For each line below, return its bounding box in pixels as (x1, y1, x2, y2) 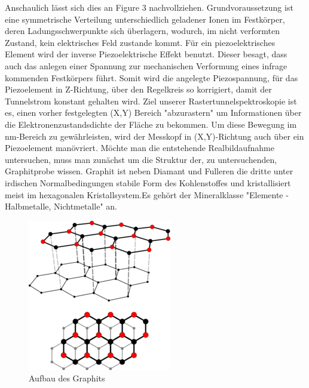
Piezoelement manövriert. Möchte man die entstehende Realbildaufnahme (5, 141, 274, 154)
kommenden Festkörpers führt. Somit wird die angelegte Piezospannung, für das (5, 71, 298, 84)
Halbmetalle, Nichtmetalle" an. (5, 200, 118, 213)
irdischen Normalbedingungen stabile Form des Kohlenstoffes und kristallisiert (5, 176, 291, 189)
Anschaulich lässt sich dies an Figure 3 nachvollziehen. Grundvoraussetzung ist (5, 1, 293, 13)
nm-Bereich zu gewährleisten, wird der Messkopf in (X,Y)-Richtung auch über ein (5, 130, 304, 142)
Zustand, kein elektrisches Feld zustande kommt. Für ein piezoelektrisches (5, 36, 276, 48)
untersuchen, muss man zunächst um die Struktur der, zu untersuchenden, (5, 153, 277, 165)
